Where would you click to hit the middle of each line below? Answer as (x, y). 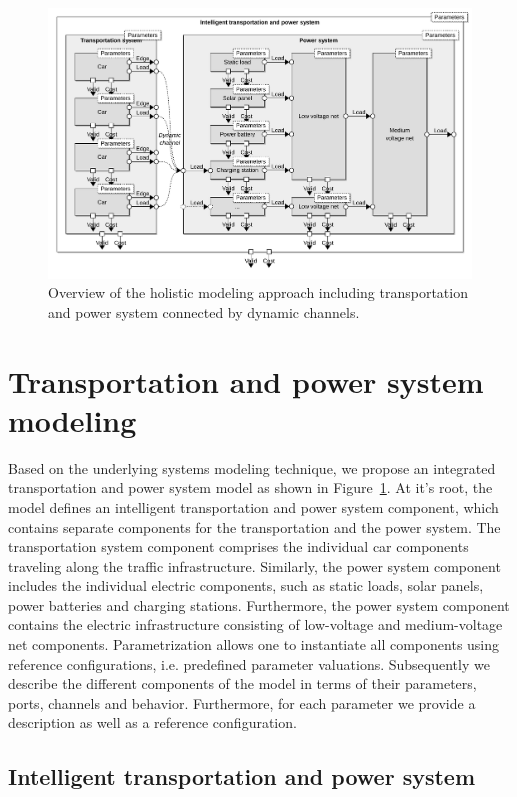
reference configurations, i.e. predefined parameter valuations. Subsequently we (249, 663)
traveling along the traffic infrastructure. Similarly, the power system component (254, 565)
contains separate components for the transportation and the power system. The (254, 526)
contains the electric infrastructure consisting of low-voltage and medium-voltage (255, 624)
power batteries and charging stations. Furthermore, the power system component (259, 604)
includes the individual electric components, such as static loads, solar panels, (246, 585)
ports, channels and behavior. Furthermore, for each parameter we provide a (242, 702)
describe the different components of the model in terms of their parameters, (242, 683)
